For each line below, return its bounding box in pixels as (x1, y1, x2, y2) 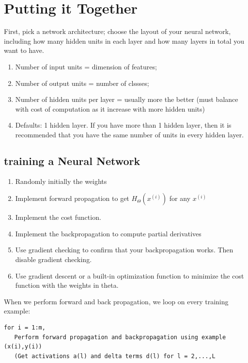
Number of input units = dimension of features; (15, 61, 157, 71)
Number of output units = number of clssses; (15, 78, 149, 88)
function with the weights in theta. (15, 280, 119, 290)
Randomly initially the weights (15, 176, 107, 186)
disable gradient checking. (15, 254, 92, 264)
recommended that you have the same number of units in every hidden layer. (15, 129, 244, 139)
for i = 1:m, (4, 324, 46, 331)
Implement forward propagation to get (15, 193, 129, 203)
